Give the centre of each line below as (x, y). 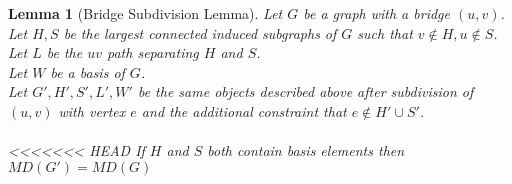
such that (385, 32)
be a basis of (87, 71)
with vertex (92, 110)
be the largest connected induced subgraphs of (200, 32)
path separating (152, 52)
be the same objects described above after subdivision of (305, 91)
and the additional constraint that (244, 110)
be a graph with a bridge (376, 13)
